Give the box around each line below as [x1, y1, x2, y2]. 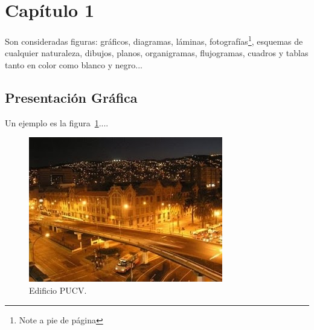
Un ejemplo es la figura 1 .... [5, 116, 109, 129]
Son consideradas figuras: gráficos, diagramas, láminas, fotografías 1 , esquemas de [5, 33, 303, 47]
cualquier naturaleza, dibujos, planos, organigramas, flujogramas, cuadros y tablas [5, 47, 309, 59]
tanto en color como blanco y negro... [5, 58, 143, 71]
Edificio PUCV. [29, 283, 87, 296]
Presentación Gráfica [5, 88, 138, 106]
